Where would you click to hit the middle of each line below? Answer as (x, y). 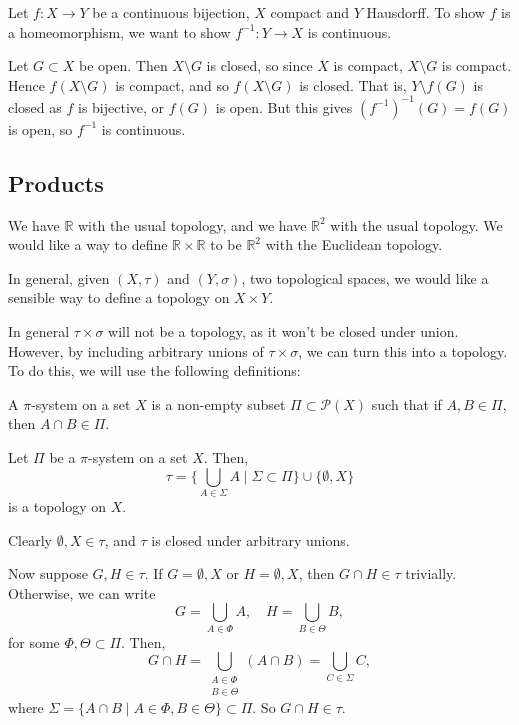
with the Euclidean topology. (354, 244)
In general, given (59, 277)
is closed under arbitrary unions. (250, 539)
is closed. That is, (353, 84)
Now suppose (48, 573)
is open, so (40, 128)
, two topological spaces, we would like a (365, 277)
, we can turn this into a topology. (403, 350)
